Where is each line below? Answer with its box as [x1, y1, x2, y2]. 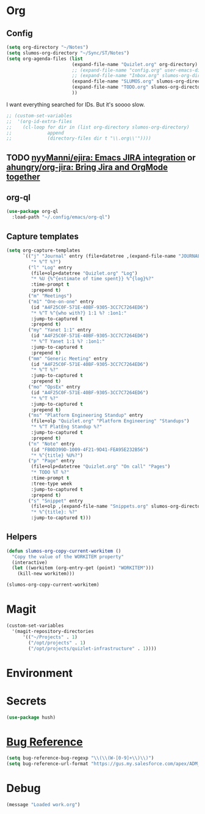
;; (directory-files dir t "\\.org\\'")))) [6, 135, 151, 141]
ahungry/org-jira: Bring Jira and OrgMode [6, 162, 168, 172]
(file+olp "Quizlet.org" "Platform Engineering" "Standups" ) [31, 418, 190, 424]
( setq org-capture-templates [6, 247, 81, 254]
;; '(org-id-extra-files [6, 118, 72, 124]
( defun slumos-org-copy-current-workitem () [6, 548, 121, 554]
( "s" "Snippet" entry [28, 498, 84, 504]
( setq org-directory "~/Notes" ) [6, 44, 88, 50]
